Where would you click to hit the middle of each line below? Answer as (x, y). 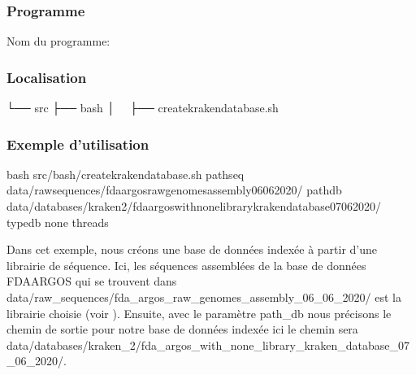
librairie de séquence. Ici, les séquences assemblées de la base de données (186, 265)
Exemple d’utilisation (78, 144)
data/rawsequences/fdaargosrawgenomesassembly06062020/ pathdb (174, 190)
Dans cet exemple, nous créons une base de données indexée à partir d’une (192, 249)
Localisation (47, 77)
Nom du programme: (58, 41)
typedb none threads (58, 222)
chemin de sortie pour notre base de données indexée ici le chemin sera (182, 329)
